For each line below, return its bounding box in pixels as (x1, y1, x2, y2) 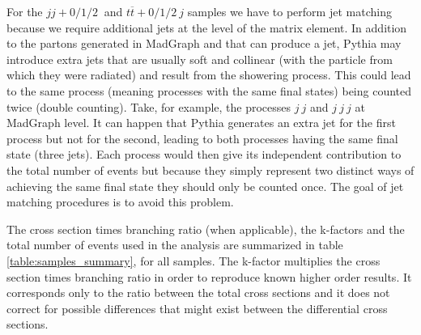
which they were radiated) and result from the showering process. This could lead (6, 66, 411, 83)
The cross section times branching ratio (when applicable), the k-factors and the (6, 220, 405, 237)
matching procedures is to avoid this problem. (6, 193, 234, 210)
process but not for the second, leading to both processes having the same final (6, 129, 398, 146)
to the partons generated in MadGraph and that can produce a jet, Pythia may (6, 35, 402, 52)
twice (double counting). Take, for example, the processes (6, 98, 291, 115)
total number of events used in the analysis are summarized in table (6, 236, 343, 253)
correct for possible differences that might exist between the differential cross (6, 299, 388, 316)
